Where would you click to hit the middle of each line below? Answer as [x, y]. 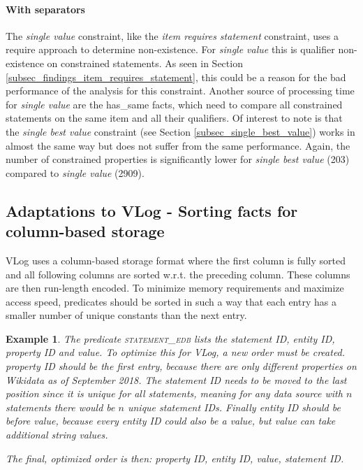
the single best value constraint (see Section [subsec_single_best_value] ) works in [180, 131]
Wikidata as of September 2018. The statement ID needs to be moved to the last [176, 379]
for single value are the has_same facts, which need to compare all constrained [174, 104]
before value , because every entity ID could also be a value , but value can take [171, 421]
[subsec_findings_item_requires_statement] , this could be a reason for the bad [176, 77]
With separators [45, 9]
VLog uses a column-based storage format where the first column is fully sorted [176, 260]
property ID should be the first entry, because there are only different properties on [181, 366]
